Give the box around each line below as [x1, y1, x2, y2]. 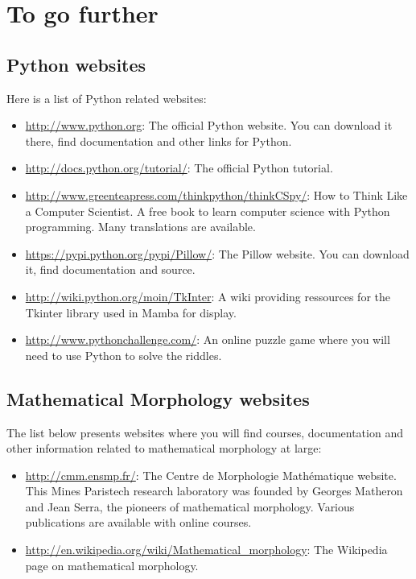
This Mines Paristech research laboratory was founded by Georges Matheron [25, 482, 403, 499]
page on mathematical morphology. [25, 556, 199, 573]
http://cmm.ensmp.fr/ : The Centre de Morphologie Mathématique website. [25, 466, 397, 483]
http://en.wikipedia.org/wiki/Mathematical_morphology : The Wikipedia [25, 541, 388, 558]
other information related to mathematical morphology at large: [6, 440, 322, 457]
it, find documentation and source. [25, 261, 196, 278]
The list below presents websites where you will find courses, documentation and [6, 424, 403, 440]
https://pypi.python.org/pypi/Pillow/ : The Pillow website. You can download [25, 245, 410, 262]
